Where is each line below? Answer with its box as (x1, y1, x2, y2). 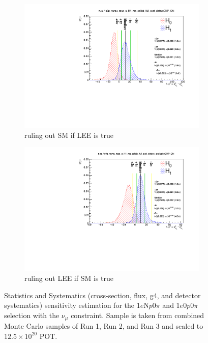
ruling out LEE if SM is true (24, 273, 113, 283)
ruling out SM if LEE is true (24, 129, 113, 140)
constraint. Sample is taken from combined (71, 309, 204, 320)
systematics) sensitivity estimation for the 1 (4, 300, 140, 310)
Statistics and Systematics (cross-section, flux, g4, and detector (4, 290, 201, 300)
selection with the (4, 309, 60, 320)
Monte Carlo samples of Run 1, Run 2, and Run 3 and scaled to (4, 321, 203, 331)
